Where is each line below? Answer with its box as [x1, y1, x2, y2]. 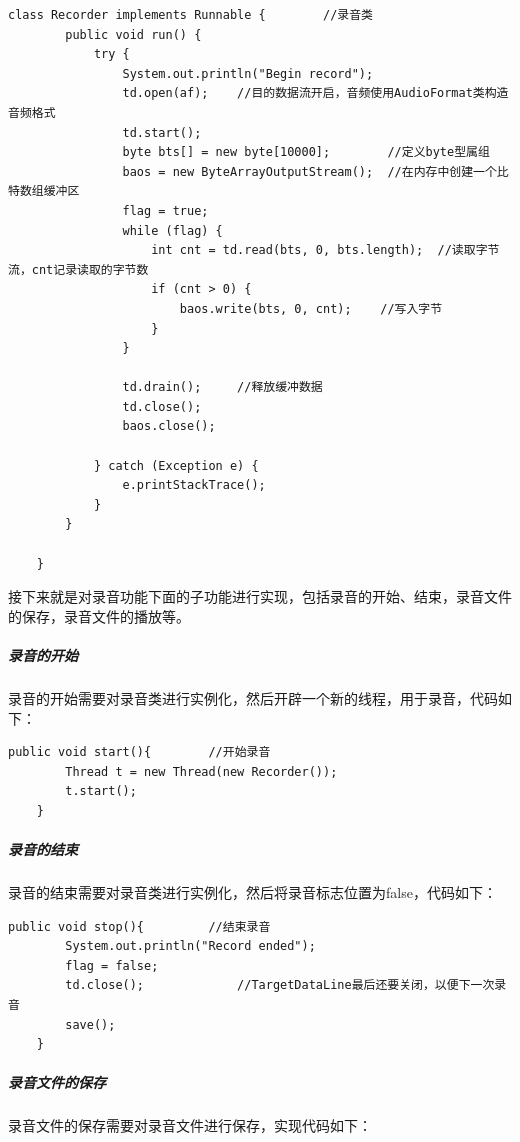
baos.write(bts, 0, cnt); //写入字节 [179, 301, 443, 316]
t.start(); [65, 784, 137, 799]
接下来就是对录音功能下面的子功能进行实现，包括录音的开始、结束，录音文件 [8, 586, 512, 607]
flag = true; [122, 203, 209, 218]
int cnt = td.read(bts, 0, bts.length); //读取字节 [151, 243, 500, 258]
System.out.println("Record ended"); [65, 939, 316, 954]
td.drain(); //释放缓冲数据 [122, 380, 323, 395]
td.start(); [122, 125, 202, 140]
